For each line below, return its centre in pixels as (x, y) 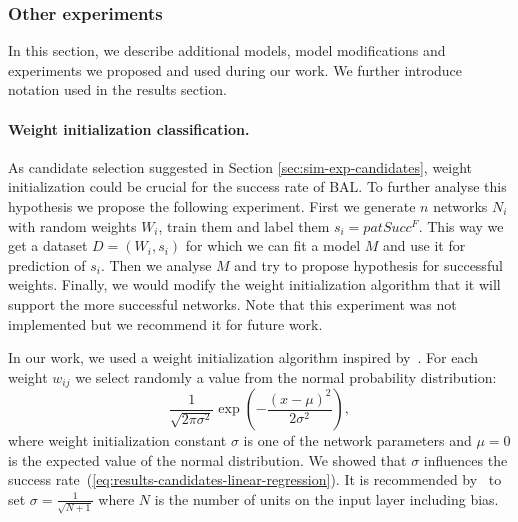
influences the (465, 459)
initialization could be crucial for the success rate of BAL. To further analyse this (257, 186)
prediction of (47, 264)
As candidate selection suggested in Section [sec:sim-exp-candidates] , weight (240, 166)
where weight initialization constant (117, 440)
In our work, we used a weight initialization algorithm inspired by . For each (243, 357)
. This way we (461, 225)
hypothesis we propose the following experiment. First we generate (212, 205)
